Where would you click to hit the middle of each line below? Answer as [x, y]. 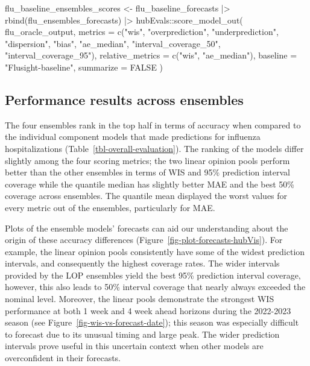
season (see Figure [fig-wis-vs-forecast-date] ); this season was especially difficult [152, 322]
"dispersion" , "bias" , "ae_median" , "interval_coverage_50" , [113, 43]
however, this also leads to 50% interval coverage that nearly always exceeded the [155, 287]
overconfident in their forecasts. [63, 358]
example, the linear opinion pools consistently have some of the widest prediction [155, 251]
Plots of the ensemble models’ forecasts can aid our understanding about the [147, 228]
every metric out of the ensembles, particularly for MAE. [110, 207]
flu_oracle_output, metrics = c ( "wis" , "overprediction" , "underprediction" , [142, 32]
